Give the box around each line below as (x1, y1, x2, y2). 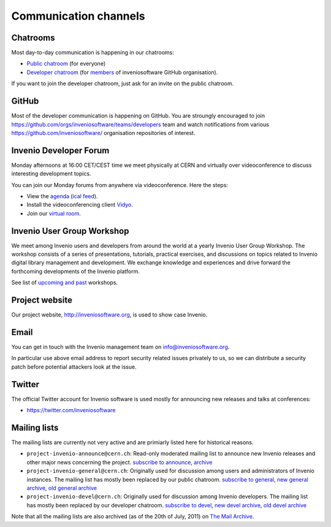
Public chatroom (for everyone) (26, 60, 106, 67)
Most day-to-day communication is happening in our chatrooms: (11, 49, 175, 56)
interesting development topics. (11, 170, 91, 177)
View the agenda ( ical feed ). (26, 193, 98, 199)
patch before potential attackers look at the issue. (11, 363, 137, 371)
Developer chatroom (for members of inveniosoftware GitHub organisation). (26, 68, 218, 76)
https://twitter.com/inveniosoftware (26, 407, 116, 414)
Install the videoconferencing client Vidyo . (26, 201, 133, 209)
